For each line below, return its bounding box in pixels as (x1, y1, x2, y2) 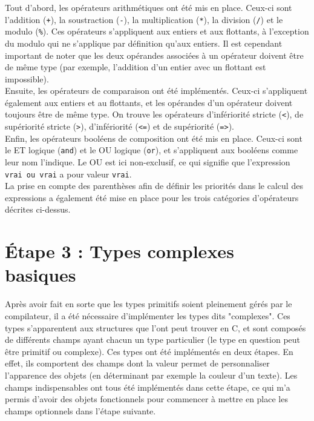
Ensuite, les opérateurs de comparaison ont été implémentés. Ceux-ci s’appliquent (5, 84, 308, 97)
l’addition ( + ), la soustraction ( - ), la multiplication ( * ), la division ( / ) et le (5, 13, 283, 25)
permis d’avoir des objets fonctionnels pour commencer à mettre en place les (5, 393, 288, 405)
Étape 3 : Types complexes (5, 239, 234, 264)
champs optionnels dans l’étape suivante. (5, 404, 156, 417)
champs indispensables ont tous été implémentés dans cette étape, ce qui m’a (5, 380, 290, 393)
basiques (5, 262, 76, 287)
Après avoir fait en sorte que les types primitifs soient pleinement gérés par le (5, 297, 292, 310)
